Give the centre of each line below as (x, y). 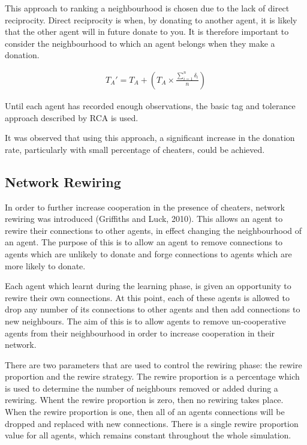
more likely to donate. (45, 265)
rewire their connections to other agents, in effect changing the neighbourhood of (153, 230)
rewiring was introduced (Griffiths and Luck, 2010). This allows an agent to (144, 219)
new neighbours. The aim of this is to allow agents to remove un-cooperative (145, 321)
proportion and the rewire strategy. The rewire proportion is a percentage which (152, 376)
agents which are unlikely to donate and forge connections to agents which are (148, 253)
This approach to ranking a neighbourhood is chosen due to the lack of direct (147, 8)
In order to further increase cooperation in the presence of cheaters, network (145, 207)
